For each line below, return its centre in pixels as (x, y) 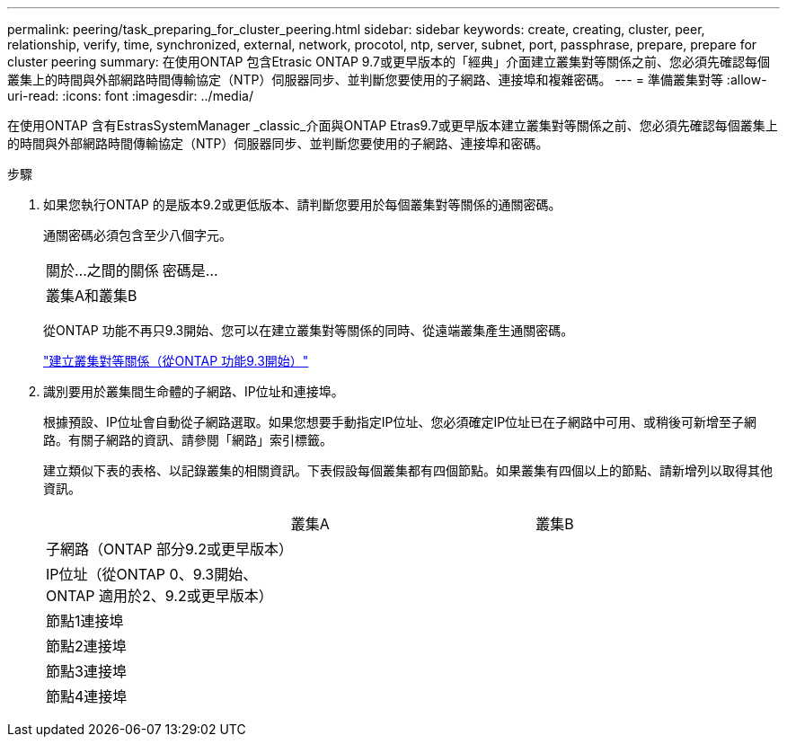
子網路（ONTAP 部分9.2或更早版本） (169, 549)
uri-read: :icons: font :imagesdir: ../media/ (130, 96)
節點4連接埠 (87, 696)
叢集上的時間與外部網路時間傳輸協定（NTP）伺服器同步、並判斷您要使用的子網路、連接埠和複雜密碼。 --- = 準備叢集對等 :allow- (387, 80)
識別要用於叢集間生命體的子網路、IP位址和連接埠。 (194, 391)
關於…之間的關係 (102, 270)
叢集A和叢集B (92, 296)
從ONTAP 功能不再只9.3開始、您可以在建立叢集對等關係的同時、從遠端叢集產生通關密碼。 (309, 330)
